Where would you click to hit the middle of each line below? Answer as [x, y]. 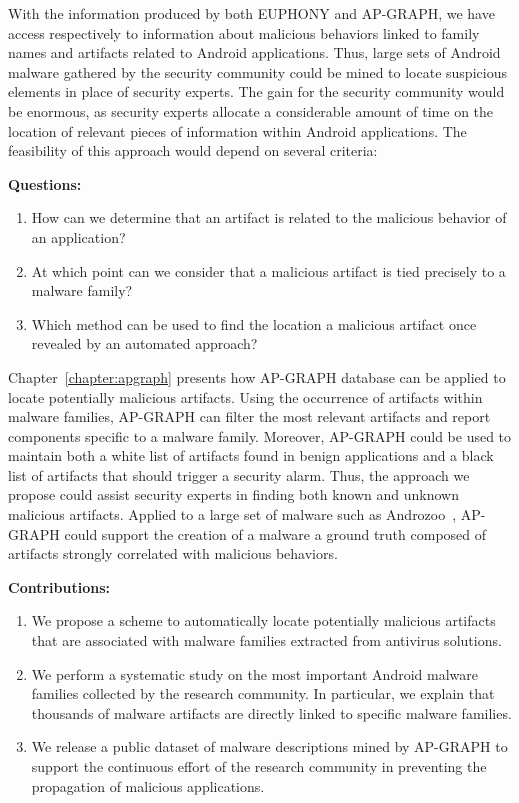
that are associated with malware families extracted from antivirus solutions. [266, 640]
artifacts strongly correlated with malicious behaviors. [173, 553]
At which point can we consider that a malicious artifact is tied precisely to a [268, 270]
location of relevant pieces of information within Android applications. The [237, 130]
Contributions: [59, 586]
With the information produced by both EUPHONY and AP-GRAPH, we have [251, 13]
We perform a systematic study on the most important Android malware [254, 673]
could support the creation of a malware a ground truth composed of [275, 533]
